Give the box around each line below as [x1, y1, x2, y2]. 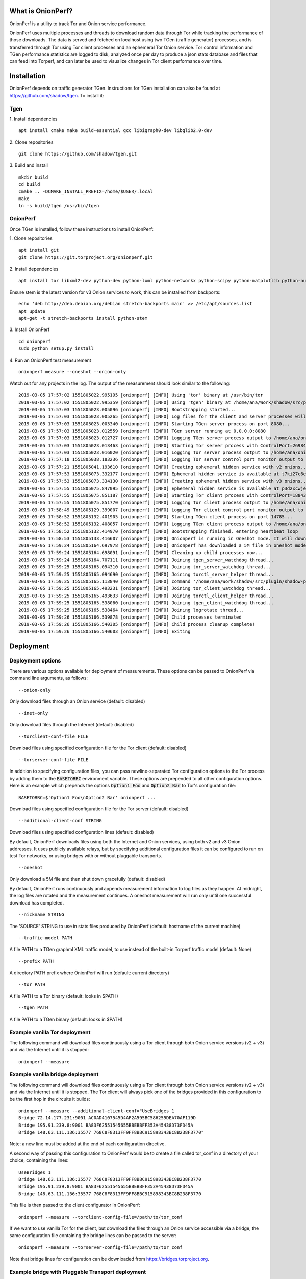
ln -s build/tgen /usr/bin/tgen [18, 203, 99, 209]
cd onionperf [18, 338, 51, 344]
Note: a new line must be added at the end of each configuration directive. [9, 1141, 166, 1147]
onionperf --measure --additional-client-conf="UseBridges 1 [18, 1108, 174, 1114]
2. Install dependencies [9, 266, 59, 272]
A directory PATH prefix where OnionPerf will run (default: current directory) [9, 969, 169, 976]
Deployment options [9, 657, 61, 665]
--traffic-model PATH [18, 935, 72, 941]
